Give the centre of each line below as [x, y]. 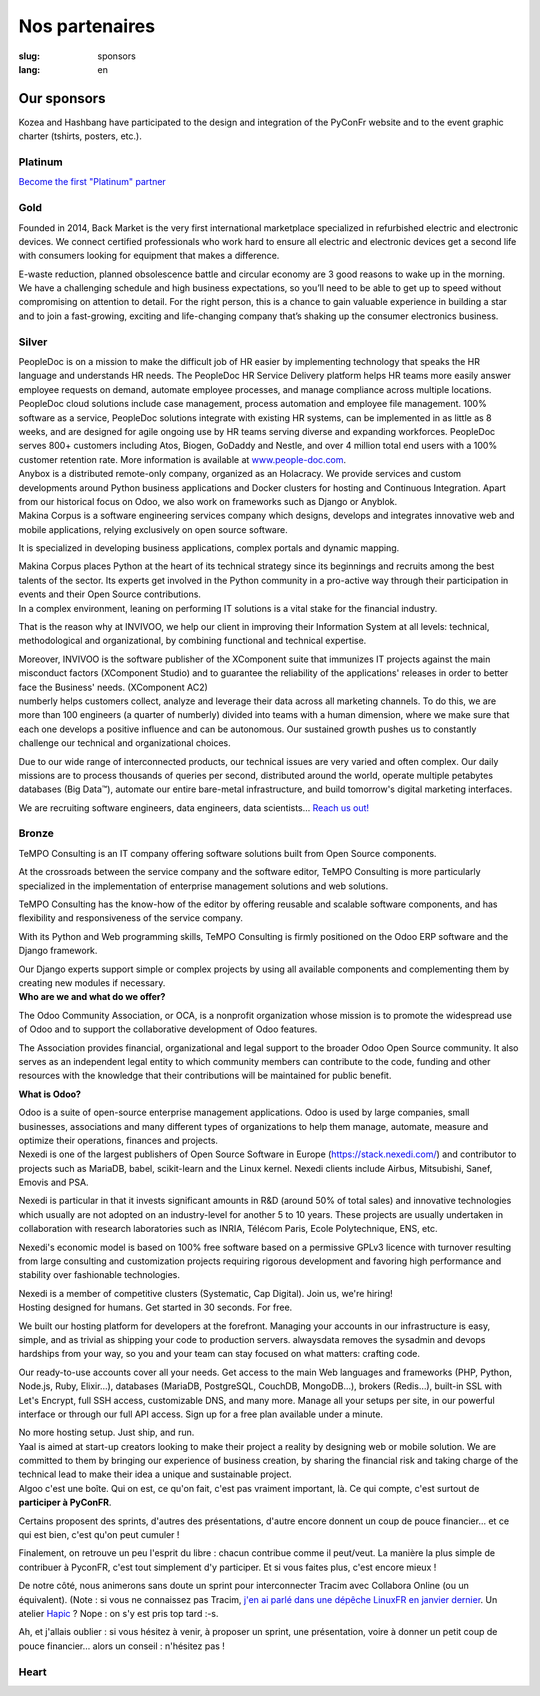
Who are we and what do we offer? [92, 997]
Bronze [36, 833]
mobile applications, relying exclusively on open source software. [153, 529]
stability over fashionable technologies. [99, 1275]
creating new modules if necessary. [92, 982]
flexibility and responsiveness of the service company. [131, 918]
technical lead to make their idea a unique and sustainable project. [155, 1474]
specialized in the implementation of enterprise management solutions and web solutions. [203, 886]
